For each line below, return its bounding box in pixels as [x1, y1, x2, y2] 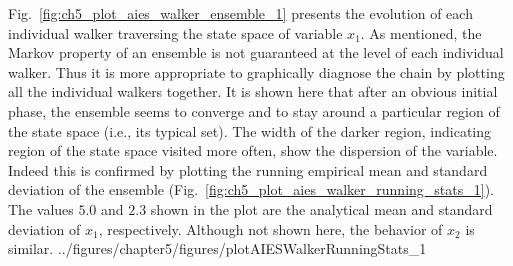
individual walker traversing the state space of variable [8, 22, 343, 43]
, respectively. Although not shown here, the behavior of [98, 218, 443, 239]
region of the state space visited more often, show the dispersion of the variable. [8, 140, 498, 161]
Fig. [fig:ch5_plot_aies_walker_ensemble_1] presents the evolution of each [8, 3, 473, 23]
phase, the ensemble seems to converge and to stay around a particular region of [8, 100, 500, 121]
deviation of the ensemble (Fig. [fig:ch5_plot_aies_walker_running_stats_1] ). [8, 179, 494, 200]
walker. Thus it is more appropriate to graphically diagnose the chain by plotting [8, 61, 505, 82]
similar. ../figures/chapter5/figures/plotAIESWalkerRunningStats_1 [8, 238, 427, 259]
